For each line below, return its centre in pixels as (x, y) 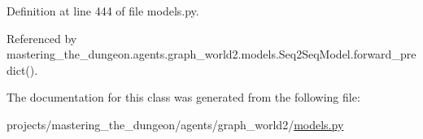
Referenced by (42, 38)
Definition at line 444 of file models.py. (103, 11)
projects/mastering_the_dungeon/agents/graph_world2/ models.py (175, 124)
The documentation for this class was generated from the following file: (183, 97)
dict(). (22, 69)
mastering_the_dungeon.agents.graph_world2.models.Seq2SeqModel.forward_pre (211, 54)
